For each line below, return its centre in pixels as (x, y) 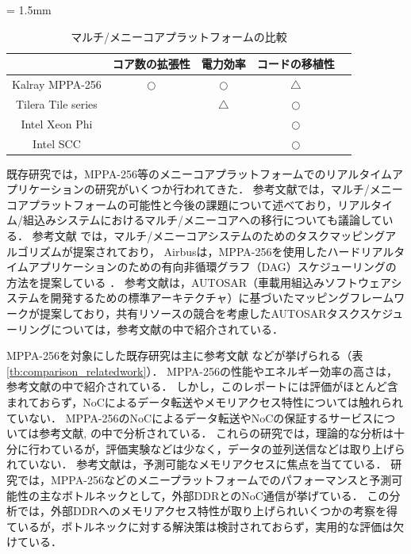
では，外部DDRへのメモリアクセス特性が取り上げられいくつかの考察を (202, 511)
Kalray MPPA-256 (57, 84)
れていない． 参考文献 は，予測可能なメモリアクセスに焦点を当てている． (197, 464)
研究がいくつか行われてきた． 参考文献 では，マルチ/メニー (249, 189)
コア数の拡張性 (151, 64)
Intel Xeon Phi (57, 123)
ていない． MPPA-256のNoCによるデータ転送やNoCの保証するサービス (190, 417)
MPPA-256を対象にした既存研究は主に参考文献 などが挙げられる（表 (185, 355)
